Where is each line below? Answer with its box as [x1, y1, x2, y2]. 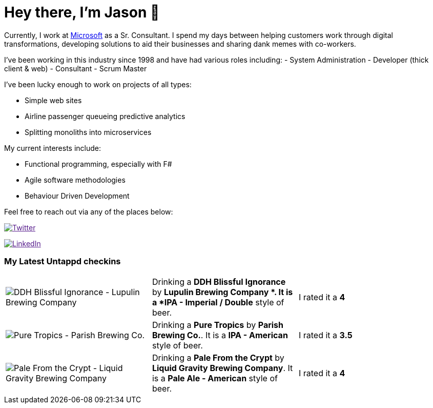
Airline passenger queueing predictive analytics [25, 111, 185, 121]
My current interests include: [4, 143, 101, 152]
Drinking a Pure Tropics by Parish [152, 319, 284, 330]
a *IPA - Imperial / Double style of [152, 297, 284, 307]
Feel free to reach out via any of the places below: [4, 207, 173, 216]
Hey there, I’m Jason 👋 [4, 4, 160, 21]
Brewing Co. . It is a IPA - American [152, 329, 288, 340]
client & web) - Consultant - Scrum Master [4, 64, 147, 73]
